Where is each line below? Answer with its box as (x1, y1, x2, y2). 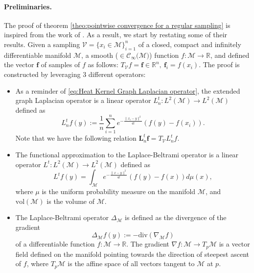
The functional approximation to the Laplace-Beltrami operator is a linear (15, 149, 239, 160)
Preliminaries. (4, 1, 52, 11)
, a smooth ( (81, 50, 118, 60)
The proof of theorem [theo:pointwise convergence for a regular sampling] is (4, 20, 231, 30)
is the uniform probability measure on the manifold (42, 186, 196, 197)
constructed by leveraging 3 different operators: (4, 69, 146, 79)
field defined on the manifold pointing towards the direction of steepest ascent (15, 248, 249, 259)
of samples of (41, 59, 80, 70)
